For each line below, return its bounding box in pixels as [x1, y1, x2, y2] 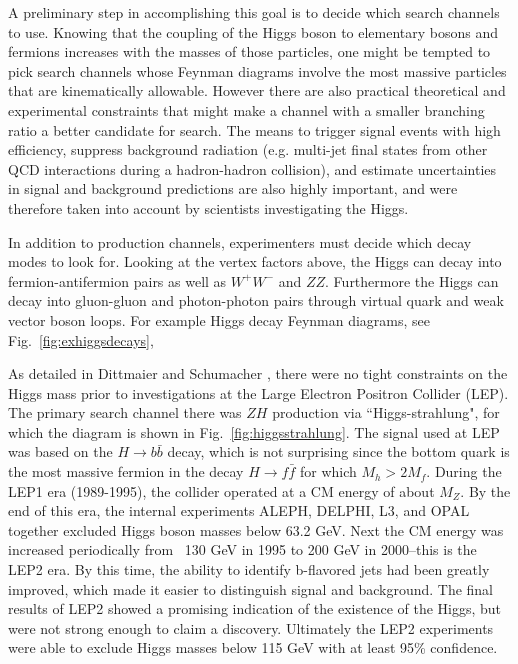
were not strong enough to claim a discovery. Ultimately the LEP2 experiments [8, 617, 494, 638]
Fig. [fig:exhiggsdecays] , [8, 329, 154, 350]
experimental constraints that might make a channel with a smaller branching [8, 99, 485, 120]
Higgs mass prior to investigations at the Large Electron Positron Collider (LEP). [8, 382, 509, 403]
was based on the [8, 441, 113, 462]
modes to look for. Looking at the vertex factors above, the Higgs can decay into [8, 251, 502, 272]
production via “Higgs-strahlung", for [272, 402, 500, 423]
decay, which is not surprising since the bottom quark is [167, 441, 510, 462]
